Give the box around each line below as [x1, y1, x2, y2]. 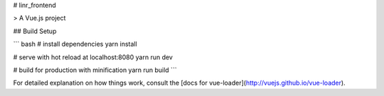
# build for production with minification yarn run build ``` [13, 66, 177, 74]
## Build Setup [13, 27, 57, 35]
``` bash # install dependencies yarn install [13, 40, 138, 49]
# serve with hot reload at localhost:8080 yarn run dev [13, 53, 174, 61]
